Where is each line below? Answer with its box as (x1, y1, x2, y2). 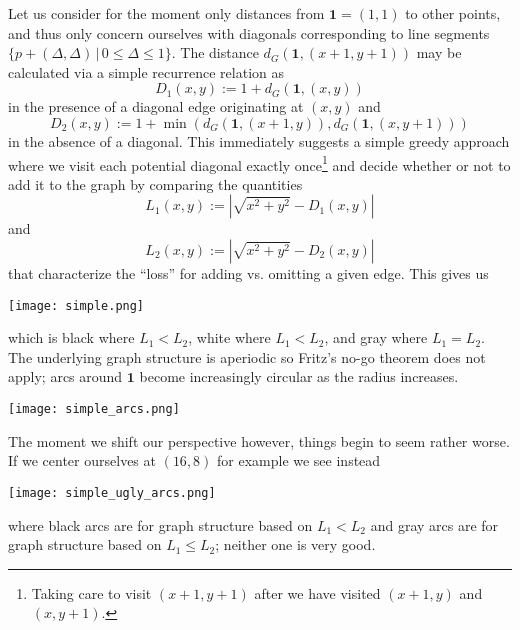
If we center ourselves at (8, 450, 156, 471)
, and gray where (324, 327, 428, 348)
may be (416, 42, 462, 63)
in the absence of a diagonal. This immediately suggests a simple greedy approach (8, 130, 510, 151)
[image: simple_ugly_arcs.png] (8, 485, 216, 500)
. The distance (171, 42, 259, 63)
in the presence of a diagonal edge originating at (8, 96, 304, 117)
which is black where (8, 327, 135, 348)
